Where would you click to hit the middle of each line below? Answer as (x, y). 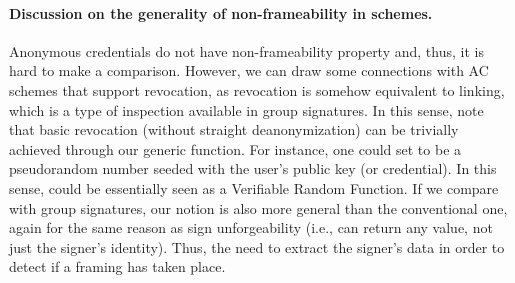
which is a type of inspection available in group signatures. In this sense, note (246, 109)
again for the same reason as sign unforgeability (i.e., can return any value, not (251, 227)
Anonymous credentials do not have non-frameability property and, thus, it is (246, 50)
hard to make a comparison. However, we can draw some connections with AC (249, 70)
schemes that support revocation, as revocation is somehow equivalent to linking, (257, 89)
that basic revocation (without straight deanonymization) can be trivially (234, 129)
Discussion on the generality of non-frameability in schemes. (221, 12)
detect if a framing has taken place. (117, 266)
